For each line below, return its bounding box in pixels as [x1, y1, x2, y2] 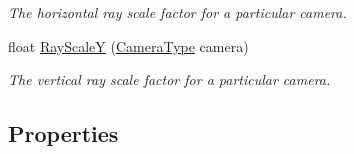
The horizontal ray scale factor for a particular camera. [8, 2, 347, 22]
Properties [8, 118, 119, 149]
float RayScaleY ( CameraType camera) [8, 35, 249, 56]
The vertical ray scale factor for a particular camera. [8, 69, 331, 90]
